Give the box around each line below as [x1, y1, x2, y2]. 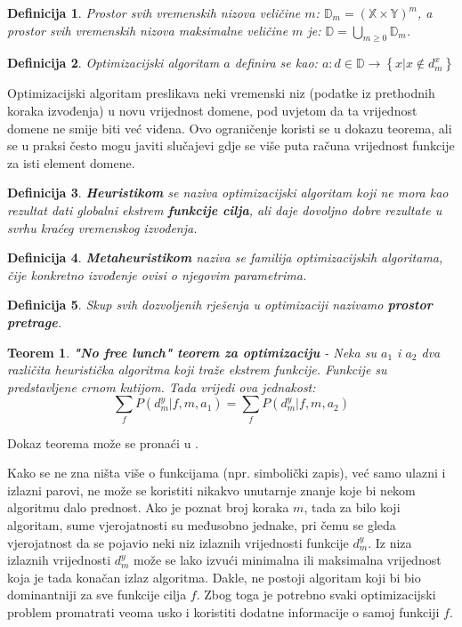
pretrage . [7, 312, 61, 331]
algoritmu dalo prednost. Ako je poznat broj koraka [7, 498, 289, 517]
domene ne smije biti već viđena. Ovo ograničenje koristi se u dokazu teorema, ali [7, 118, 452, 137]
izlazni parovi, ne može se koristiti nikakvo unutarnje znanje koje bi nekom [7, 480, 416, 499]
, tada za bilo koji [304, 498, 401, 517]
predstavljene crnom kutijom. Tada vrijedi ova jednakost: [7, 377, 316, 396]
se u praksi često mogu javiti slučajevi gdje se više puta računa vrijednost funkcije [7, 136, 455, 155]
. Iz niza [368, 533, 412, 551]
